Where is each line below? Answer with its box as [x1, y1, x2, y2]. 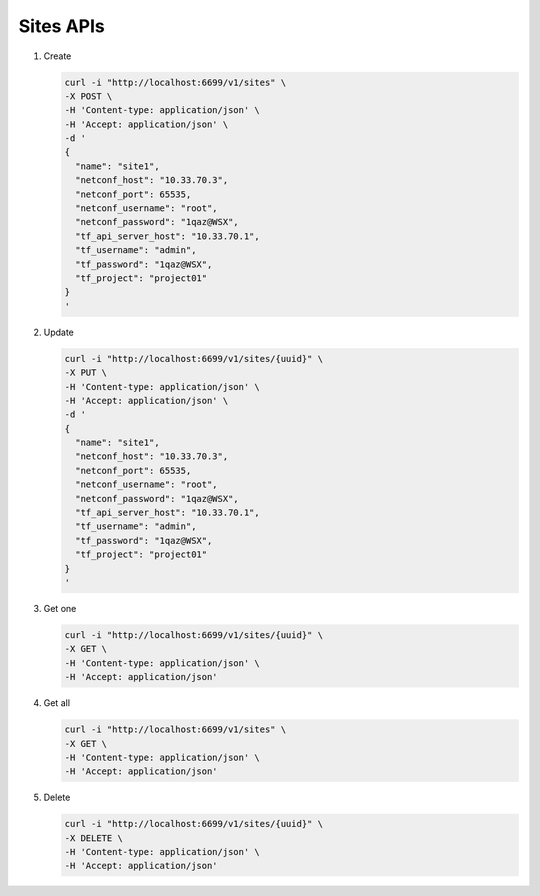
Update [43, 326, 75, 338]
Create [43, 50, 72, 62]
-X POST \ [64, 90, 113, 102]
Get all [43, 697, 70, 709]
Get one [43, 602, 77, 614]
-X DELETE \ [64, 832, 124, 844]
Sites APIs [18, 15, 105, 37]
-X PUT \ [64, 367, 108, 379]
